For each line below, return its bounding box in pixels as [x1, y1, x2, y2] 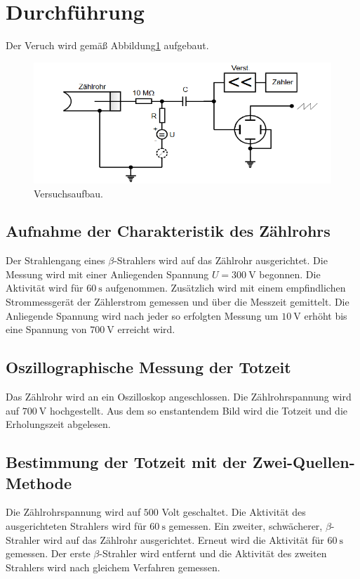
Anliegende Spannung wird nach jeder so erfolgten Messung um [6, 308, 279, 323]
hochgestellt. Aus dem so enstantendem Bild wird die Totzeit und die [49, 403, 348, 417]
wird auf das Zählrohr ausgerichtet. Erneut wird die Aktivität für [43, 532, 324, 547]
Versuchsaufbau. [34, 186, 103, 200]
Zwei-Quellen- [252, 451, 355, 473]
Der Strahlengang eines [6, 253, 105, 268]
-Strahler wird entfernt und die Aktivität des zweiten [99, 546, 327, 561]
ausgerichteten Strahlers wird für [6, 519, 147, 533]
